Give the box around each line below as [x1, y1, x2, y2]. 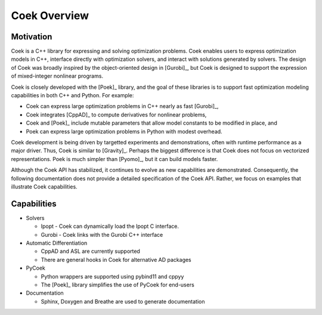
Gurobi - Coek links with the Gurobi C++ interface [41, 231, 163, 238]
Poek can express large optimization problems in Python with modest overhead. [26, 128, 223, 135]
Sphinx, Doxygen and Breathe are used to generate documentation [41, 298, 205, 305]
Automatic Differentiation [26, 239, 88, 246]
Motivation [11, 32, 52, 42]
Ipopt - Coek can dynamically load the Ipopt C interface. [41, 223, 179, 230]
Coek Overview [11, 9, 89, 22]
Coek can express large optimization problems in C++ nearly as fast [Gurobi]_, [26, 103, 219, 110]
